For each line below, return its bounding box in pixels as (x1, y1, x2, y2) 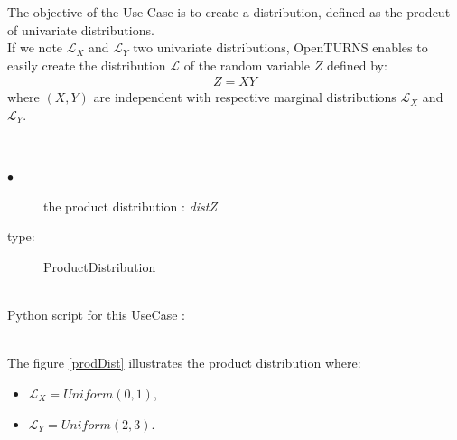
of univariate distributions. (7, 20, 154, 39)
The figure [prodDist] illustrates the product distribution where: (7, 353, 361, 372)
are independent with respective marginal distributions (93, 88, 396, 107)
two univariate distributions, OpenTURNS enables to (133, 38, 428, 57)
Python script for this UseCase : (7, 305, 185, 324)
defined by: (326, 55, 387, 74)
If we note (7, 38, 63, 57)
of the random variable (183, 55, 311, 74)
